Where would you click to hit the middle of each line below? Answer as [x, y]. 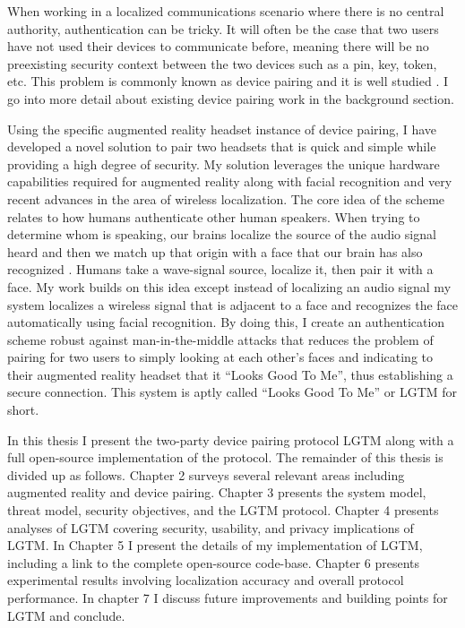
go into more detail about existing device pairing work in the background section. [231, 98]
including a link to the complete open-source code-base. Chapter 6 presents [214, 562]
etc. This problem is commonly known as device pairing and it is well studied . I [228, 81]
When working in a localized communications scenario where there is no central [226, 11]
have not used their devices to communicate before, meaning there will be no [218, 46]
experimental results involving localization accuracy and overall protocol [206, 580]
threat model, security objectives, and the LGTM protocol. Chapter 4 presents [223, 510]
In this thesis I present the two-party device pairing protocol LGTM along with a [231, 439]
